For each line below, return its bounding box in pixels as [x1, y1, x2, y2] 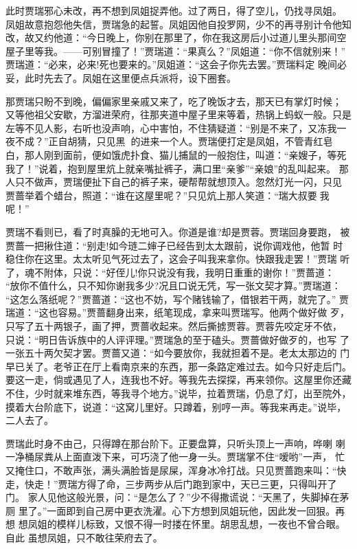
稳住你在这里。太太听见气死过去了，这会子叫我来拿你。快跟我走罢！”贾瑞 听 [5, 251, 350, 266]
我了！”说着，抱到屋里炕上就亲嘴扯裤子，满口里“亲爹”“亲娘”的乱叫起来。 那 [5, 161, 349, 175]
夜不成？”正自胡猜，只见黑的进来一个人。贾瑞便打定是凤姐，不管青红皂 [5, 134, 333, 148]
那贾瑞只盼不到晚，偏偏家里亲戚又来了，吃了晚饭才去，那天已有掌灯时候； [5, 93, 342, 108]
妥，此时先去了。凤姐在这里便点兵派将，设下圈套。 [5, 70, 236, 85]
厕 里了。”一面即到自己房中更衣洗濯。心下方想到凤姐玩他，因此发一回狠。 [5, 503, 336, 517]
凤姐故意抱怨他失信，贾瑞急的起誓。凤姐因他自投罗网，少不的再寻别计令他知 [5, 16, 352, 31]
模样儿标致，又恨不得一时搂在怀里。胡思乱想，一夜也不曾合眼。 [56, 517, 345, 531]
